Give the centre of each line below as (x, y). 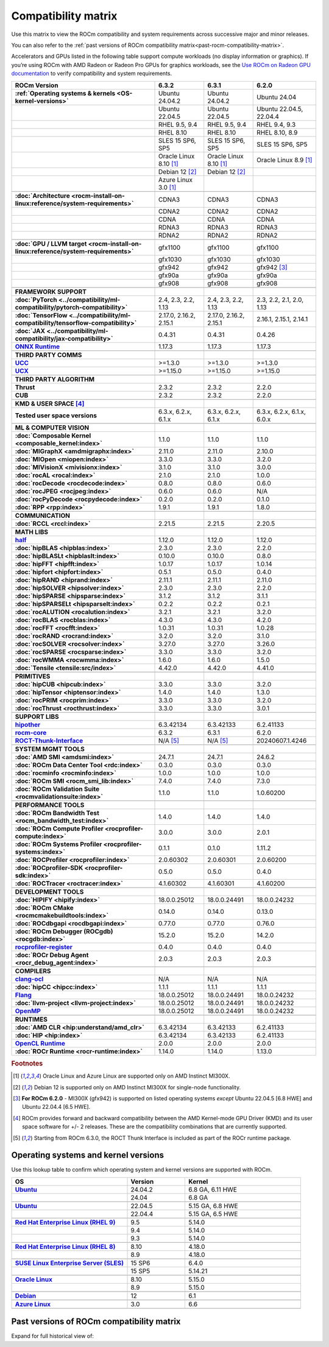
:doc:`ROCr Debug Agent (52, 955)
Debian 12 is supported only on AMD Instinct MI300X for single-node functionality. (137, 1087)
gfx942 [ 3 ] (272, 267)
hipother (28, 724)
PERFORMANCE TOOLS (50, 805)
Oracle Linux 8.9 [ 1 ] (285, 160)
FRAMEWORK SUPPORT (51, 291)
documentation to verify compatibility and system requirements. (92, 74)
